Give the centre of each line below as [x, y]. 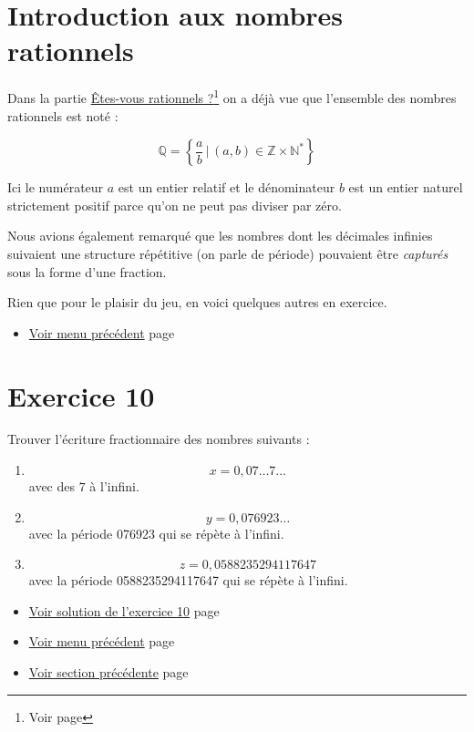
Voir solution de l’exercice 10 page [124, 610]
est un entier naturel [406, 187]
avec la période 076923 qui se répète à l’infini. [156, 533]
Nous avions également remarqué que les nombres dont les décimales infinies [220, 236]
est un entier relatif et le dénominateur [227, 187]
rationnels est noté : [63, 115]
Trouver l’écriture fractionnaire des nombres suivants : [159, 439]
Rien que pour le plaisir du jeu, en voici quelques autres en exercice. [197, 302]
